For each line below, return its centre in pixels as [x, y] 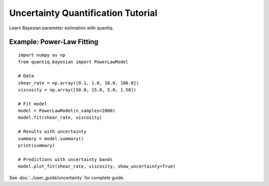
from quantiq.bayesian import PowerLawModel [73, 62]
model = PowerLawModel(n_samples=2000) [67, 111]
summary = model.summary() [51, 139]
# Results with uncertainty [52, 132]
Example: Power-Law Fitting [54, 42]
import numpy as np [42, 55]
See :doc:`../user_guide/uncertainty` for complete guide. [67, 178]
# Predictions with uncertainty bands [66, 159]
